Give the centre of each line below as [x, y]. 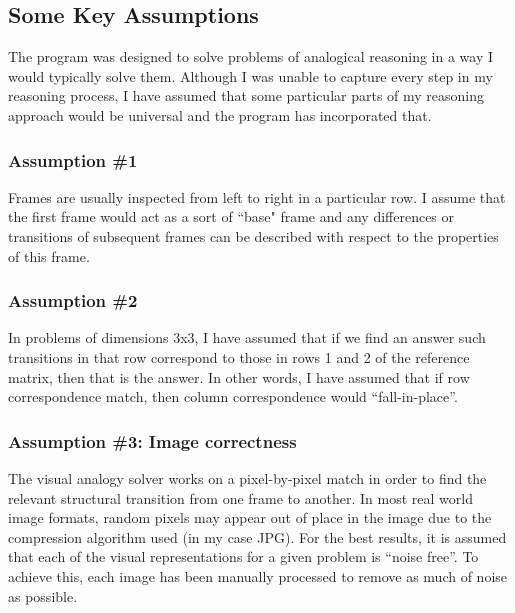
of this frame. [49, 255]
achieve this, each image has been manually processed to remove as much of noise [257, 575]
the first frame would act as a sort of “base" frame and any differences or [231, 216]
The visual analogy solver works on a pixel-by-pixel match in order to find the [247, 477]
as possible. [43, 595]
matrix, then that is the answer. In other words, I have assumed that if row [239, 376]
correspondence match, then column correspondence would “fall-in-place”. [233, 396]
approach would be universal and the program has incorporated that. [220, 114]
